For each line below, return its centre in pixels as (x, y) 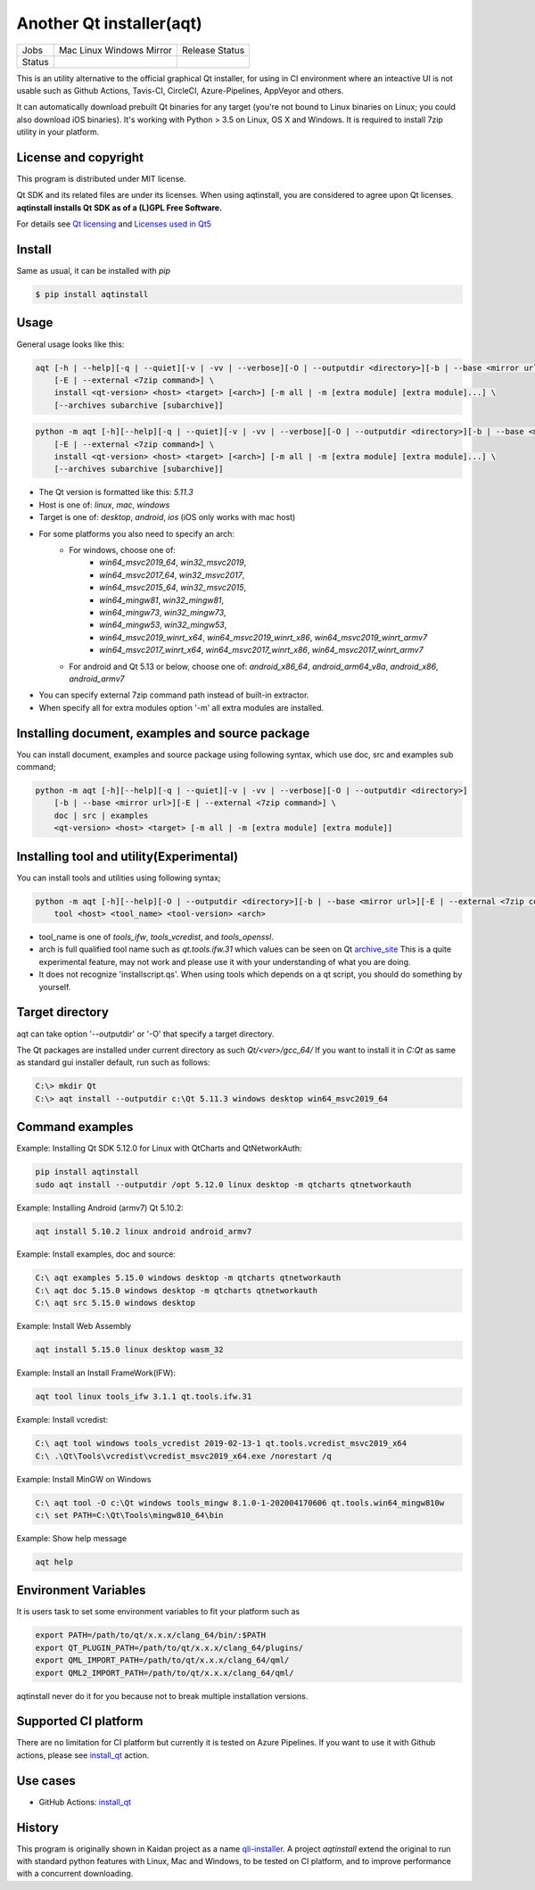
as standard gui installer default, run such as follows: (114, 1062)
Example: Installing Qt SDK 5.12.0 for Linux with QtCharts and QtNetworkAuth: (159, 1148)
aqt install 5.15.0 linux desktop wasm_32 (129, 1350)
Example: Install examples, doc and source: (96, 1254)
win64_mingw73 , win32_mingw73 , (163, 612)
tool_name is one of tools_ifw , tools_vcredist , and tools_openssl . (156, 937)
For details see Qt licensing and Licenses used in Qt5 (114, 224)
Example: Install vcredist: (62, 1420)
